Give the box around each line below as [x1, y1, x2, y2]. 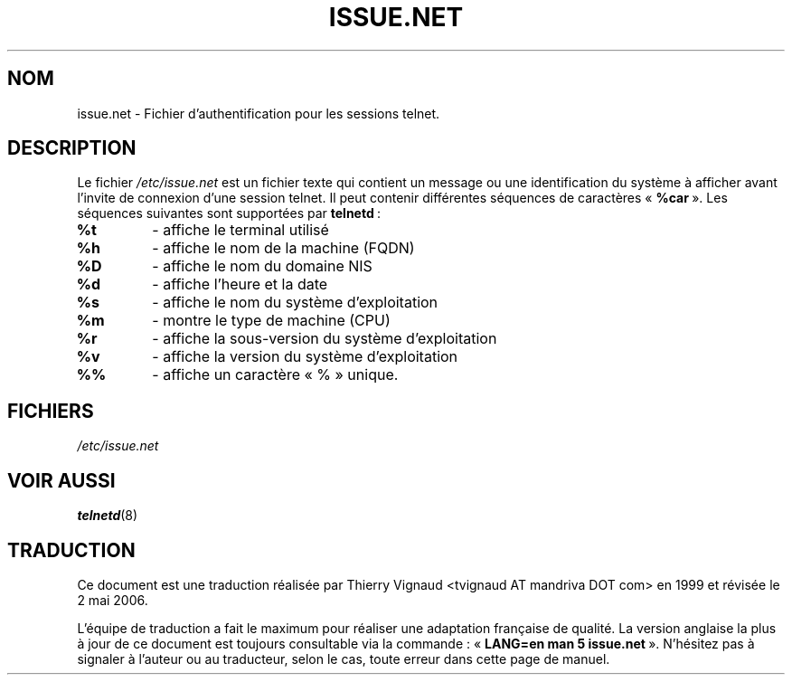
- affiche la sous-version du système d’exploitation [152, 329, 497, 348]
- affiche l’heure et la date [152, 275, 328, 294]
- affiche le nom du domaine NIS [152, 257, 372, 276]
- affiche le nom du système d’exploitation [152, 293, 438, 312]
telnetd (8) [77, 507, 138, 524]
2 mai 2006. [77, 592, 148, 608]
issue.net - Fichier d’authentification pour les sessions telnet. [77, 105, 440, 121]
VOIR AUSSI [7, 469, 116, 492]
